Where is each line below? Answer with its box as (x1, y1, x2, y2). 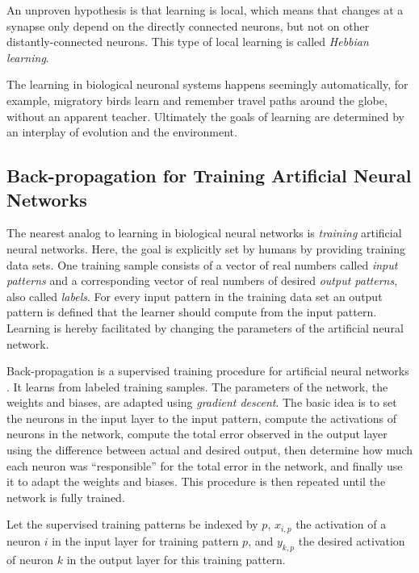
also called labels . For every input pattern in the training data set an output (6, 287, 383, 304)
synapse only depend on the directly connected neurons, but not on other (6, 17, 370, 34)
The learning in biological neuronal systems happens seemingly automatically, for (6, 76, 409, 93)
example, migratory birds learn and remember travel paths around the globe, (6, 91, 388, 108)
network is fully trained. (6, 488, 125, 505)
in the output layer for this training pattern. (66, 550, 286, 567)
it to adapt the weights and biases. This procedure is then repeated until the (6, 473, 386, 490)
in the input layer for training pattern (52, 532, 239, 549)
